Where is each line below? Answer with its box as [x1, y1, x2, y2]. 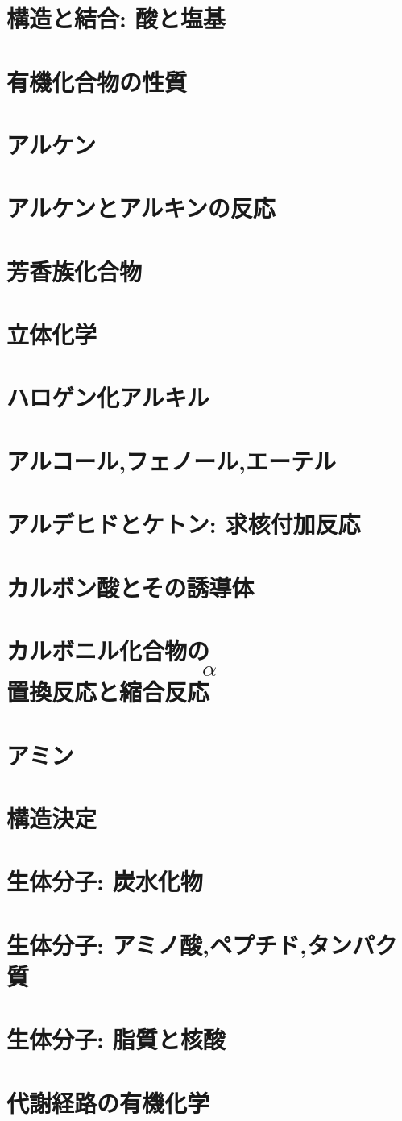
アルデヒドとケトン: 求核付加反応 [6, 507, 361, 540]
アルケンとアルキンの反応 [6, 191, 276, 224]
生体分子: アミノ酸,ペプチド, [6, 927, 307, 961]
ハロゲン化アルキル [6, 381, 209, 414]
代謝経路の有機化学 [6, 1086, 210, 1119]
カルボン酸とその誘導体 [6, 570, 255, 603]
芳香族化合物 [6, 254, 143, 287]
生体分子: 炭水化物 [6, 865, 203, 898]
